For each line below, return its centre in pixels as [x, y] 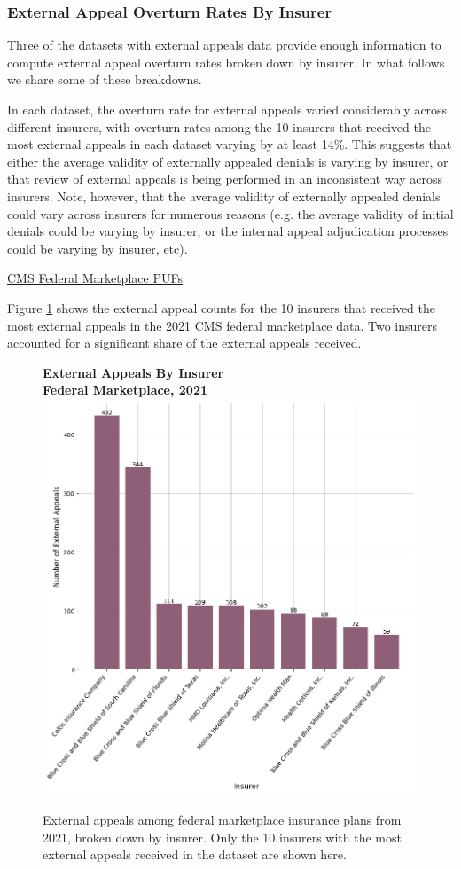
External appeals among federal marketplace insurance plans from [222, 819]
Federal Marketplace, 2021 [125, 390]
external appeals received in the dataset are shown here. [195, 854]
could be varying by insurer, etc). [98, 248]
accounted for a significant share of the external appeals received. [184, 343]
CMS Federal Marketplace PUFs [95, 278]
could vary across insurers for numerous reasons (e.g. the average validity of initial [230, 213]
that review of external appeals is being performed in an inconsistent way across [225, 179]
